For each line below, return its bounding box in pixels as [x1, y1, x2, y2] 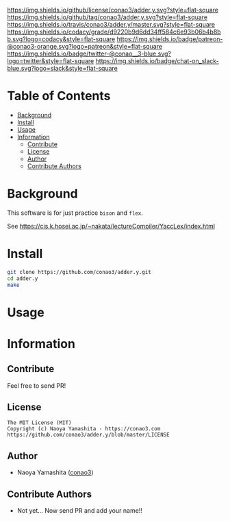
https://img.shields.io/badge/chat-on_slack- [95, 57, 219, 65]
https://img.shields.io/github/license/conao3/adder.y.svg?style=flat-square [7, 6, 219, 14]
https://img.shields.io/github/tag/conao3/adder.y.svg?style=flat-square [7, 13, 207, 21]
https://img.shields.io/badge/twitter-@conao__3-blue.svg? [7, 49, 171, 58]
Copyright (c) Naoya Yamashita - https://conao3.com [7, 426, 161, 432]
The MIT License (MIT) [7, 419, 72, 426]
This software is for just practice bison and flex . [7, 209, 144, 217]
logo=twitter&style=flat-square [7, 57, 94, 65]
